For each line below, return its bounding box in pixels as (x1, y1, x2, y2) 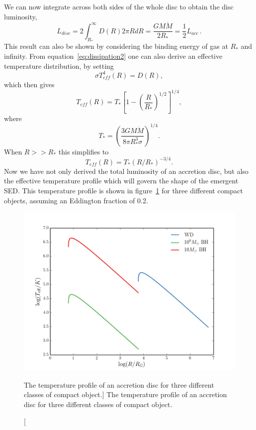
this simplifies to (58, 146, 109, 156)
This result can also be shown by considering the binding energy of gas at (4, 41, 228, 51)
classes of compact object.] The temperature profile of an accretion (24, 389, 227, 400)
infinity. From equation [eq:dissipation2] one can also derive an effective (4, 50, 223, 61)
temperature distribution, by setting (4, 60, 114, 71)
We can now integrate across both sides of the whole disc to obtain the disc (4, 1, 234, 11)
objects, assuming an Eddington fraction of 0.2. (4, 195, 148, 205)
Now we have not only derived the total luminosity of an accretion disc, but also (4, 165, 249, 176)
